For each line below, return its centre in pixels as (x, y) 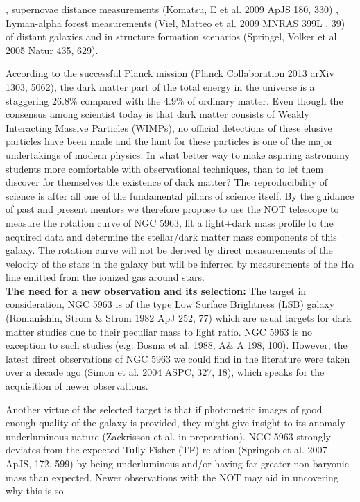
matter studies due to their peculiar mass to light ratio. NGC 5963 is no (159, 331)
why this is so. (36, 491)
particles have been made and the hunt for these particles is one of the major (169, 141)
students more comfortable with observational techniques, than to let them (165, 168)
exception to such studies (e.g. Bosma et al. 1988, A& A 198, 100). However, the (177, 345)
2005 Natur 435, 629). (52, 50)
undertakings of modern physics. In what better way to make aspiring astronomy (178, 154)
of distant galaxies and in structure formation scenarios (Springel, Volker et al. (173, 36)
